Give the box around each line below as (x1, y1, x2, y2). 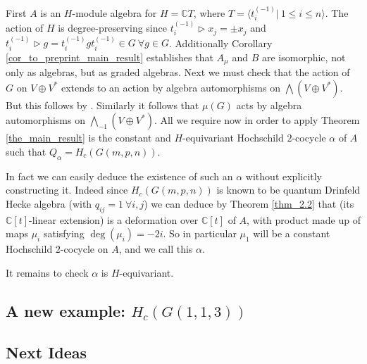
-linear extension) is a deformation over (29, 212, 199, 227)
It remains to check (6, 265, 89, 280)
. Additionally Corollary (168, 35, 273, 50)
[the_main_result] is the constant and (6, 130, 171, 145)
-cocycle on (60, 241, 108, 256)
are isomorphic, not (261, 49, 346, 64)
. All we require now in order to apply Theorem (154, 113, 360, 127)
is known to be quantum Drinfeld (216, 182, 361, 197)
